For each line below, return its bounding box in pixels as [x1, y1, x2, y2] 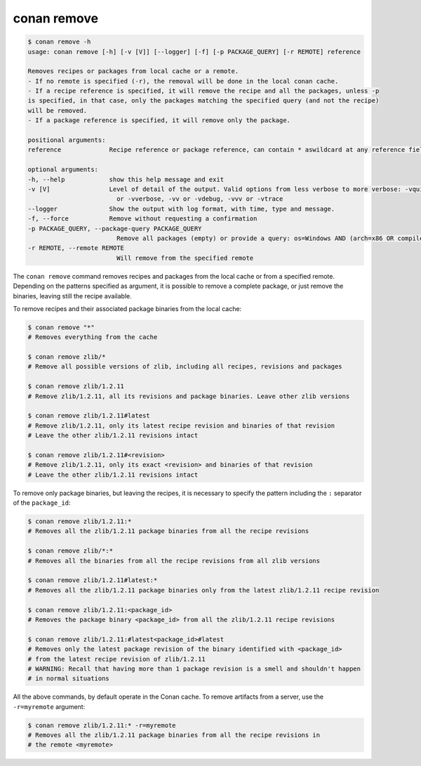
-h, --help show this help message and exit [27, 176, 225, 183]
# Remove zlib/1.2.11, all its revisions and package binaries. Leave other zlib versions [27, 392, 350, 400]
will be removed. [27, 106, 88, 114]
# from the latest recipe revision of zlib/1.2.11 [27, 655, 206, 663]
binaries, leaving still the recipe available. [13, 291, 133, 300]
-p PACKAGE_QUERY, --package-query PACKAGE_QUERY [27, 225, 202, 232]
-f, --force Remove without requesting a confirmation [27, 215, 258, 223]
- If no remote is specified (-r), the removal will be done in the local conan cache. [27, 77, 339, 85]
